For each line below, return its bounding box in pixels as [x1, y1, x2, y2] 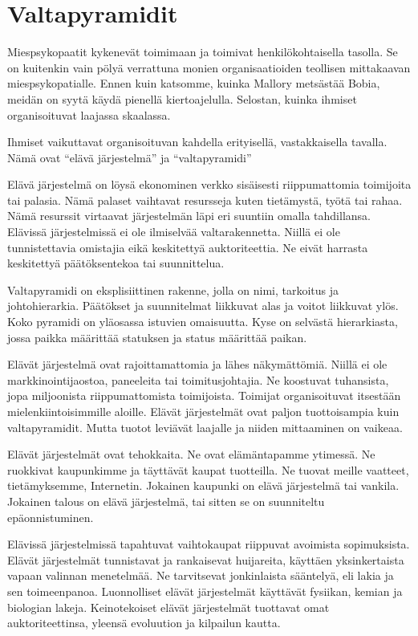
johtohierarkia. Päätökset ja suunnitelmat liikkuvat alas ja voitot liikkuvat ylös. [7, 297, 399, 314]
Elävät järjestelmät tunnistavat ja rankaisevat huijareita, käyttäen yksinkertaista [7, 551, 404, 568]
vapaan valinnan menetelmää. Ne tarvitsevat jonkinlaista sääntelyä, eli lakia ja [7, 567, 394, 584]
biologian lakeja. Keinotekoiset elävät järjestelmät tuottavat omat [7, 598, 330, 615]
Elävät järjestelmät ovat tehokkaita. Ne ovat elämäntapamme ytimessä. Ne [7, 446, 375, 463]
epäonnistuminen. [7, 508, 94, 525]
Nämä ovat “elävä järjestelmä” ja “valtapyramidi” [7, 149, 252, 165]
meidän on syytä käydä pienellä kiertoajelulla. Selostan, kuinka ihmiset [7, 90, 357, 107]
